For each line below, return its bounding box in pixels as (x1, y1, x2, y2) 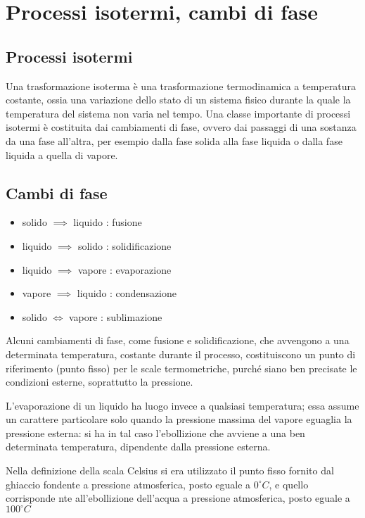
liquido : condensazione (77, 286, 177, 301)
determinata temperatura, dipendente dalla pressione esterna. (6, 439, 271, 454)
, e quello (269, 476, 309, 491)
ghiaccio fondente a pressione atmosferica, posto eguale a (6, 476, 251, 491)
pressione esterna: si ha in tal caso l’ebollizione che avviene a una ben (6, 425, 305, 440)
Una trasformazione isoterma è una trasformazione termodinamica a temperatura (6, 78, 356, 93)
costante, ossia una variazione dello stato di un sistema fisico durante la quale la (6, 92, 351, 107)
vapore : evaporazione (77, 262, 172, 277)
